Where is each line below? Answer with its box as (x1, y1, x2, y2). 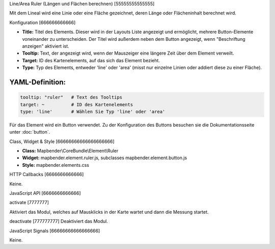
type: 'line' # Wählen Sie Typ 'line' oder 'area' (20, 109, 166, 114)
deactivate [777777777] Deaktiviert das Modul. (9, 218, 108, 225)
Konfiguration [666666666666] (9, 19, 76, 26)
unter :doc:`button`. (9, 129, 50, 135)
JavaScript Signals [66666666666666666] (9, 228, 100, 234)
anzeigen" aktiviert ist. (22, 43, 70, 49)
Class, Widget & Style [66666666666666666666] (9, 138, 115, 144)
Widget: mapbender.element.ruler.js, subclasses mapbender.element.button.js (22, 155, 187, 161)
